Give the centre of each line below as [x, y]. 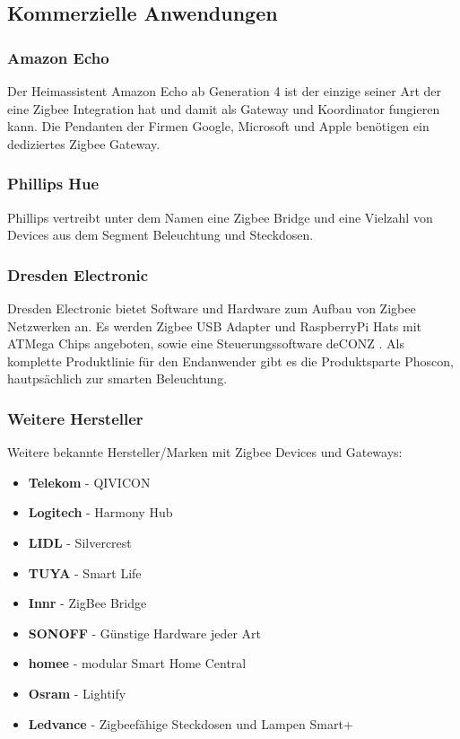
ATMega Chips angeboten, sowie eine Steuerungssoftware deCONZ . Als [206, 343]
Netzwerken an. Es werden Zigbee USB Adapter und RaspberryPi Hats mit [215, 326]
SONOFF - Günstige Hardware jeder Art [145, 633]
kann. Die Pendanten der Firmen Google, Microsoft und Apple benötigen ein [218, 126]
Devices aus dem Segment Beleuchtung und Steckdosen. [161, 235]
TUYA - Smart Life [85, 572]
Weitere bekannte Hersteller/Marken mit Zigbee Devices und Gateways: [205, 452]
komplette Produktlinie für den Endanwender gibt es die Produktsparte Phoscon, [230, 361]
